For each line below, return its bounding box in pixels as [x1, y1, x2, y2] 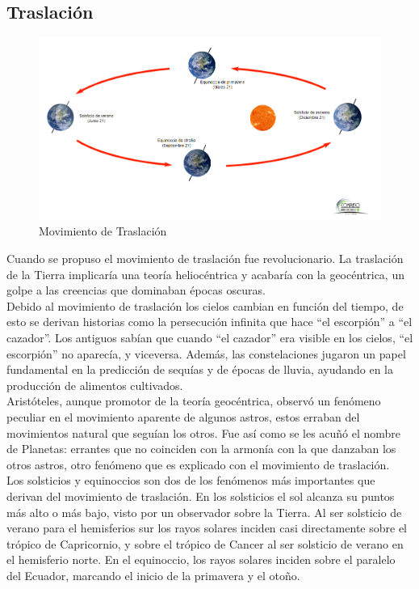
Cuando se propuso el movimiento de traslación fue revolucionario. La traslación [6, 250, 404, 267]
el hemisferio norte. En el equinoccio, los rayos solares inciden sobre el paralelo [6, 551, 396, 568]
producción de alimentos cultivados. [6, 376, 183, 393]
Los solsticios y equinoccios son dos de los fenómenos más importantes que [6, 472, 375, 489]
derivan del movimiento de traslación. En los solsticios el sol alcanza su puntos [6, 487, 395, 504]
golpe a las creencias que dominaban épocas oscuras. [6, 282, 266, 299]
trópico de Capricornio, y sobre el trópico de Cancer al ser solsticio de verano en [6, 535, 404, 552]
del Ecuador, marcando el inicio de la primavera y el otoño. [6, 566, 300, 583]
